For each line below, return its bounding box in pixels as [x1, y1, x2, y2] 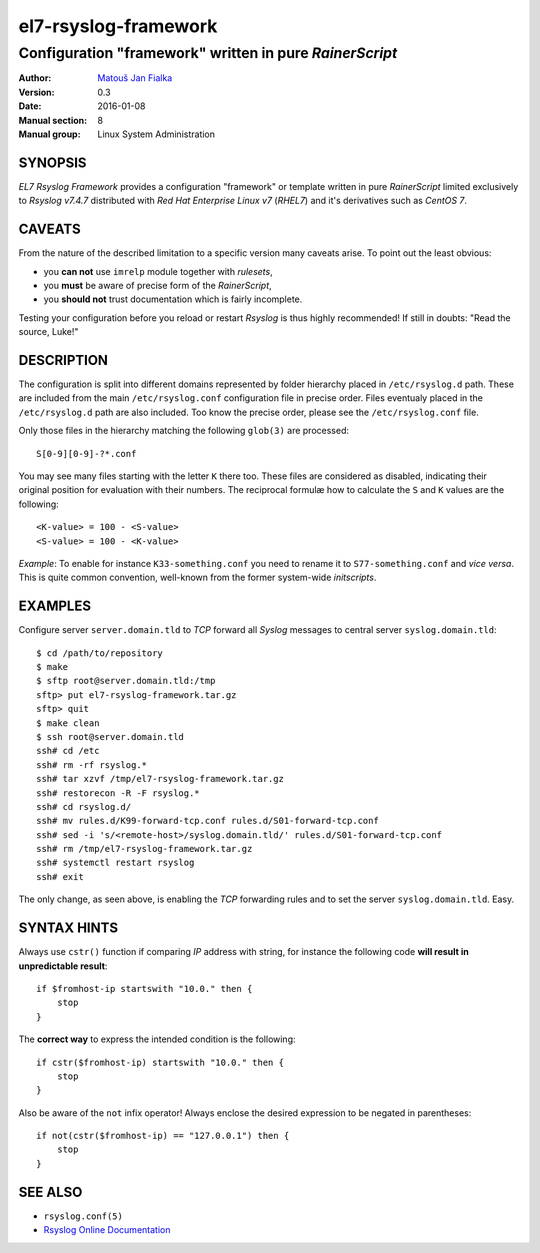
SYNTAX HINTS [18, 920, 119, 937]
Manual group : [18, 128, 81, 140]
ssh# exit [36, 871, 84, 882]
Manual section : [18, 114, 88, 126]
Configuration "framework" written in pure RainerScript [18, 44, 398, 62]
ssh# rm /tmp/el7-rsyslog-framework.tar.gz [36, 843, 253, 855]
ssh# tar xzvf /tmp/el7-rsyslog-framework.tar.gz [36, 773, 285, 785]
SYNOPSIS [18, 154, 87, 171]
